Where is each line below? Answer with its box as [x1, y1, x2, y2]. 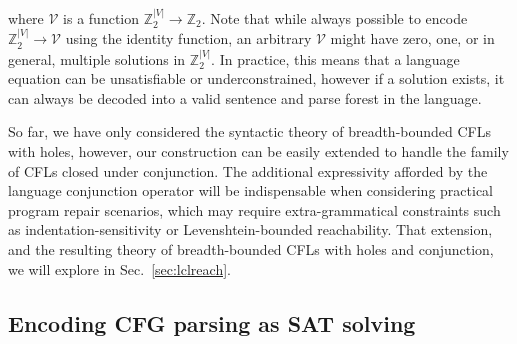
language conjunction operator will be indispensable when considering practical [8, 180, 493, 201]
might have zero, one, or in [330, 28, 495, 49]
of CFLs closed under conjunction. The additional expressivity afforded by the [8, 160, 488, 181]
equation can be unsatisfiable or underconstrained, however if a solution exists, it [8, 68, 505, 89]
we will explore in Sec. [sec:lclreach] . [8, 258, 231, 279]
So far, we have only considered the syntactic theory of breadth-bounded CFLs [8, 121, 492, 142]
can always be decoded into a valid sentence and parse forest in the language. [8, 87, 482, 108]
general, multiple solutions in [8, 48, 186, 69]
